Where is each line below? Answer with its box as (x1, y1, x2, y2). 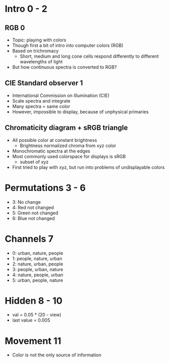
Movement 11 (5, 335, 62, 347)
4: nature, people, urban (12, 272, 63, 278)
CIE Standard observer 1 (5, 79, 83, 87)
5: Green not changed (12, 210, 59, 216)
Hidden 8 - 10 (5, 295, 63, 306)
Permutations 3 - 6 (5, 182, 86, 193)
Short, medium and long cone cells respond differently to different (19, 53, 159, 59)
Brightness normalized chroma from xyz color (19, 142, 116, 149)
